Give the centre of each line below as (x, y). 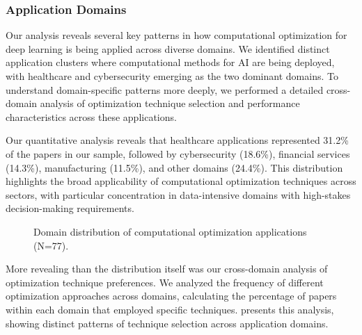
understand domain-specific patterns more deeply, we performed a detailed (165, 89)
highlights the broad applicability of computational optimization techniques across (181, 181)
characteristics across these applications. (91, 116)
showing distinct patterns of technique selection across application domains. (167, 323)
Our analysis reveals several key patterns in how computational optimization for (176, 35)
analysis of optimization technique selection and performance (170, 103)
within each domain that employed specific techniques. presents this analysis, (170, 309)
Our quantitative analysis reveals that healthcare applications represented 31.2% (177, 140)
